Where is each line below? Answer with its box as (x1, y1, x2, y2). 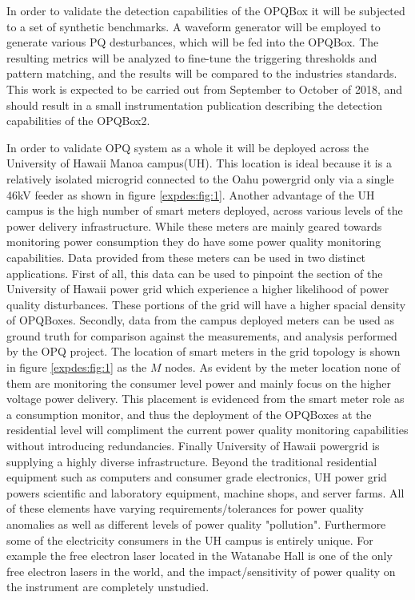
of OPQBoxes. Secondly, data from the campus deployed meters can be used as (6, 312, 394, 328)
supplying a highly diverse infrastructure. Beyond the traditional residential (6, 453, 377, 469)
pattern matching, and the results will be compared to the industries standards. (6, 65, 397, 82)
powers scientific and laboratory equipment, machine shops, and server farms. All (6, 484, 405, 501)
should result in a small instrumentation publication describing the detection (6, 96, 382, 113)
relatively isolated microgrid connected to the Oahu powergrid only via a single (6, 170, 394, 187)
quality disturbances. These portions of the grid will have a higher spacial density (6, 296, 406, 312)
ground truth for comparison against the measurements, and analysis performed (6, 327, 397, 344)
